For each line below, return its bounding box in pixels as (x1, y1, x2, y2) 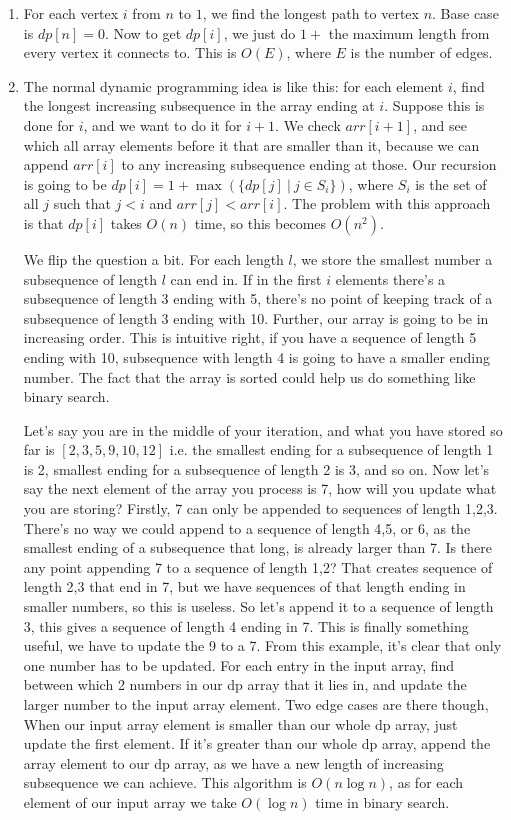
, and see (413, 114, 467, 135)
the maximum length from (328, 22, 490, 43)
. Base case (432, 3, 499, 23)
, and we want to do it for (83, 114, 242, 135)
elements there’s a (335, 268, 446, 289)
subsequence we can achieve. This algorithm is (23, 772, 307, 793)
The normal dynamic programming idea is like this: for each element (23, 75, 444, 96)
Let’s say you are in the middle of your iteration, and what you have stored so (23, 419, 503, 440)
